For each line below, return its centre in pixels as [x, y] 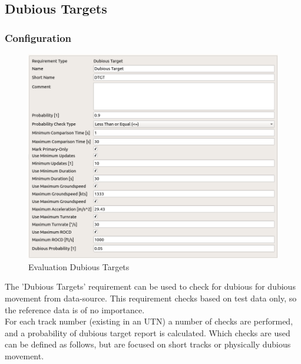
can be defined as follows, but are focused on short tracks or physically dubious [148, 344]
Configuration [38, 37]
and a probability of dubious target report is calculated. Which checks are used [148, 332]
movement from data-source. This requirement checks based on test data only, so [151, 298]
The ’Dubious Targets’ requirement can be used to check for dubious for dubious [150, 286]
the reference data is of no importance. [75, 309]
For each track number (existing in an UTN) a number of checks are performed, [149, 321]
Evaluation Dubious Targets [79, 266]
